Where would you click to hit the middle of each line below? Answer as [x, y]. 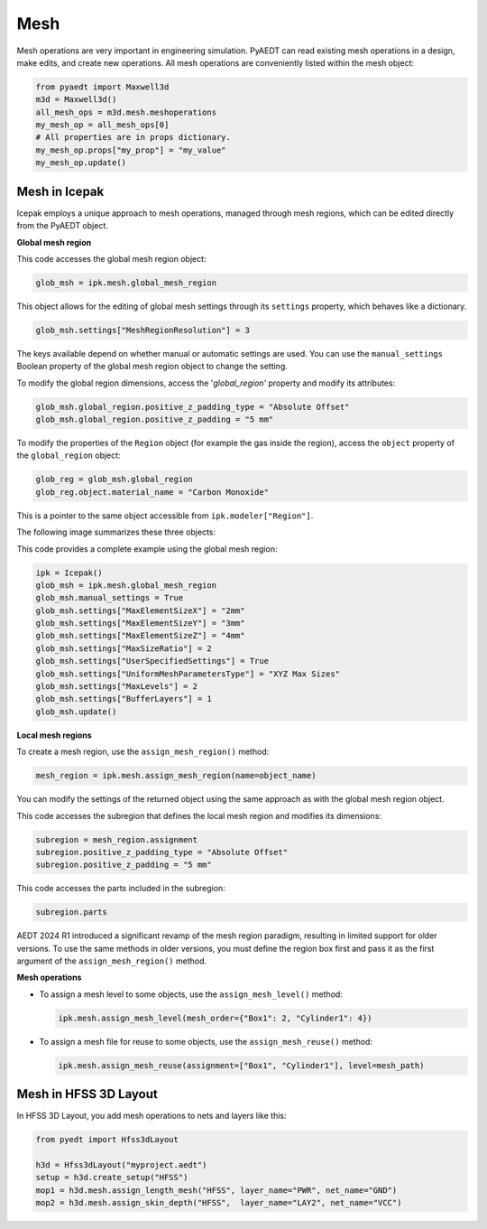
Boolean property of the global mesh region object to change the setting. [152, 367]
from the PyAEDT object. [62, 226]
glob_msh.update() [76, 712]
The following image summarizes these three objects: [116, 532]
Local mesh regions [54, 735]
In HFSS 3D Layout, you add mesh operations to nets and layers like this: [152, 1116]
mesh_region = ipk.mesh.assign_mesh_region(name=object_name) [176, 776]
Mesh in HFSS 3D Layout [87, 1094]
